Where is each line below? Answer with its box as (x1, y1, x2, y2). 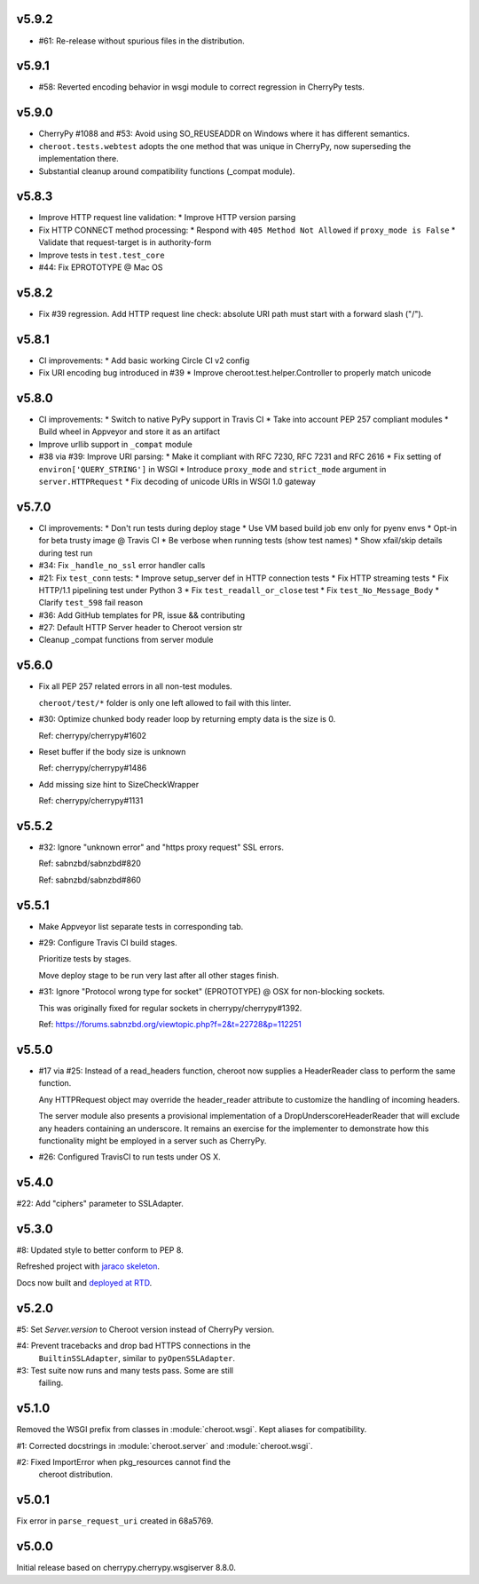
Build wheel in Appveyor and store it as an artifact (38, 426, 221, 437)
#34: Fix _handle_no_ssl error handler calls (38, 560, 206, 571)
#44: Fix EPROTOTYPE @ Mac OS (38, 262, 163, 273)
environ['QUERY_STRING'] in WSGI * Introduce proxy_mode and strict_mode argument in (38, 463, 387, 474)
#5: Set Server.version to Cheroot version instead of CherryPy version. (16, 1324, 275, 1335)
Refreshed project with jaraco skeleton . (16, 1261, 160, 1271)
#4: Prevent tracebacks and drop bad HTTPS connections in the (16, 1341, 252, 1351)
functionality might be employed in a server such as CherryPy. (38, 1135, 267, 1145)
